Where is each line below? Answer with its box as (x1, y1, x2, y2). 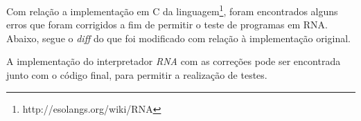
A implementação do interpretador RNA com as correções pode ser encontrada (6, 54, 341, 68)
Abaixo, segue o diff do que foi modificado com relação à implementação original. (6, 30, 351, 45)
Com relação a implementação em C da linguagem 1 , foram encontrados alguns (6, 2, 338, 18)
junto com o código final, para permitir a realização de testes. (6, 68, 267, 82)
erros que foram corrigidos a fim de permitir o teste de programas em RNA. (6, 17, 328, 32)
